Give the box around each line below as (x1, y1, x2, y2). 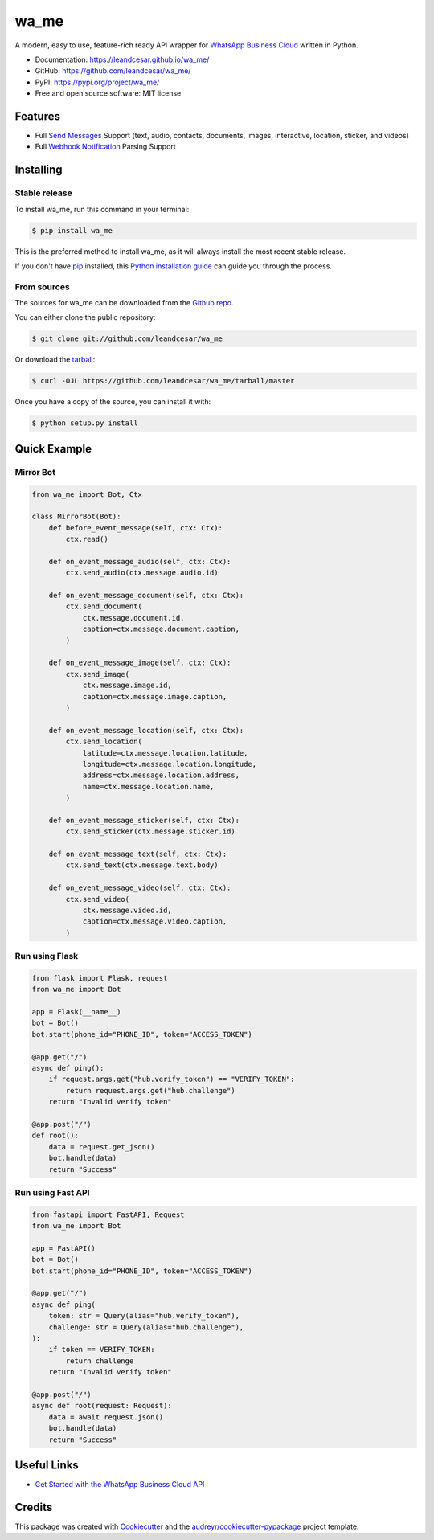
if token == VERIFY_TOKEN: (48, 1345, 156, 1354)
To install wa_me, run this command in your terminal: (14, 204, 190, 214)
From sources (14, 281, 70, 293)
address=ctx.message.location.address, (82, 771, 240, 780)
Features (14, 109, 60, 123)
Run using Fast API (14, 1186, 90, 1198)
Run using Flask (14, 951, 79, 962)
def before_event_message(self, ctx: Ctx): (48, 523, 223, 532)
